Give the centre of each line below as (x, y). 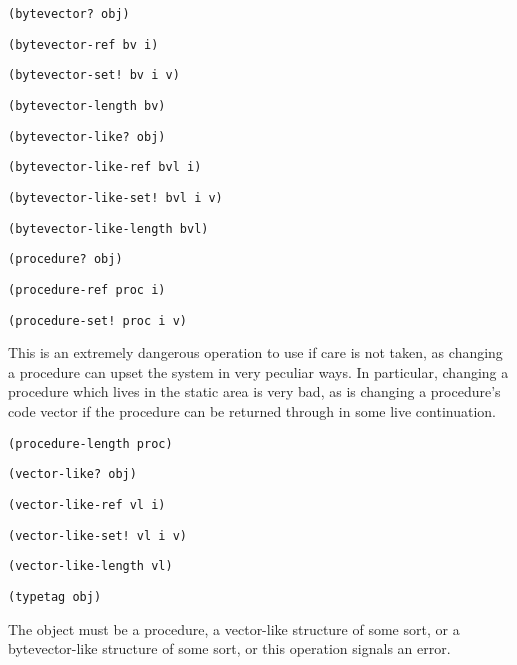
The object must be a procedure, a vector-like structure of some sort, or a (234, 628)
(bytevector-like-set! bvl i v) (115, 197)
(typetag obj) (55, 596)
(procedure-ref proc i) (87, 289)
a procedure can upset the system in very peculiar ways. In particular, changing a (258, 371)
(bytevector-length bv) (87, 105)
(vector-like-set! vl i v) (97, 535)
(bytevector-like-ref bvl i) (105, 167)
